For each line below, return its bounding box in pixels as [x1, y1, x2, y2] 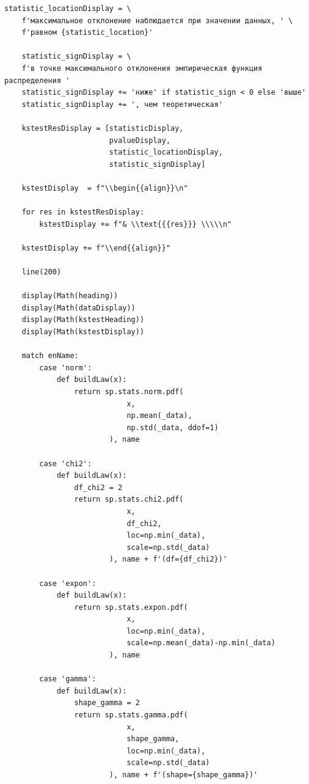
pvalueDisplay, [109, 136, 171, 145]
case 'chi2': [39, 459, 92, 468]
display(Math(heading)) [21, 291, 118, 301]
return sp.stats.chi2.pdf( [74, 495, 184, 504]
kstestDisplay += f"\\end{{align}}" [21, 243, 171, 252]
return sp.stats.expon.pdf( [74, 603, 188, 612]
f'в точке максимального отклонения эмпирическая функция [21, 64, 263, 73]
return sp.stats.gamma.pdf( [74, 711, 188, 720]
